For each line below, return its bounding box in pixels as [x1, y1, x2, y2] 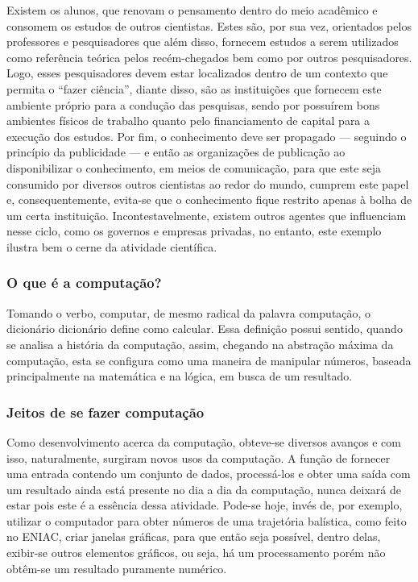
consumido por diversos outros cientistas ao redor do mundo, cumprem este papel [6, 175, 409, 192]
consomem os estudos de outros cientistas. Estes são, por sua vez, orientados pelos [6, 17, 412, 34]
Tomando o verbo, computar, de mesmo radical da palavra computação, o [6, 304, 371, 321]
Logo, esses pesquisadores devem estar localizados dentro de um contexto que [6, 64, 388, 81]
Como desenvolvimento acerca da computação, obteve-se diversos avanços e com [6, 433, 401, 450]
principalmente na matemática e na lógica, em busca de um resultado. [6, 368, 353, 385]
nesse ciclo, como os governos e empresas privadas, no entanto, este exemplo [6, 222, 382, 239]
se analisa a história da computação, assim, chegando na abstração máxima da [6, 335, 394, 352]
